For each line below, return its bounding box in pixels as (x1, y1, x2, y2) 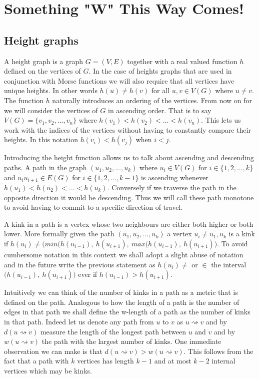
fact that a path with (4, 355, 69, 366)
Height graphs (4, 32, 79, 48)
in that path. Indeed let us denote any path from (4, 316, 154, 326)
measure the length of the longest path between (40, 326, 186, 336)
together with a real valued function (127, 56, 237, 66)
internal (211, 355, 235, 366)
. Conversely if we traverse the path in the (107, 182, 236, 192)
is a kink (228, 228, 255, 239)
